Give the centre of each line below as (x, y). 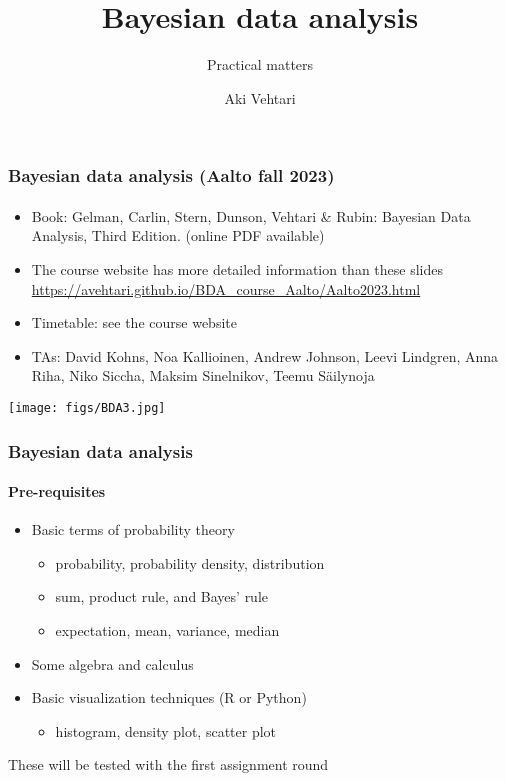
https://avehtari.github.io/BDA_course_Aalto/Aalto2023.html (226, 288)
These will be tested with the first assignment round (168, 764)
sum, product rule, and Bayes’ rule (162, 596)
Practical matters (260, 64)
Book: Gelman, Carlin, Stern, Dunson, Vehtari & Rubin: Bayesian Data (251, 215)
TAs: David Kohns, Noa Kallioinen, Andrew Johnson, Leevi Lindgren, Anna (265, 355)
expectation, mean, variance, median (167, 630)
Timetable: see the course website (134, 322)
